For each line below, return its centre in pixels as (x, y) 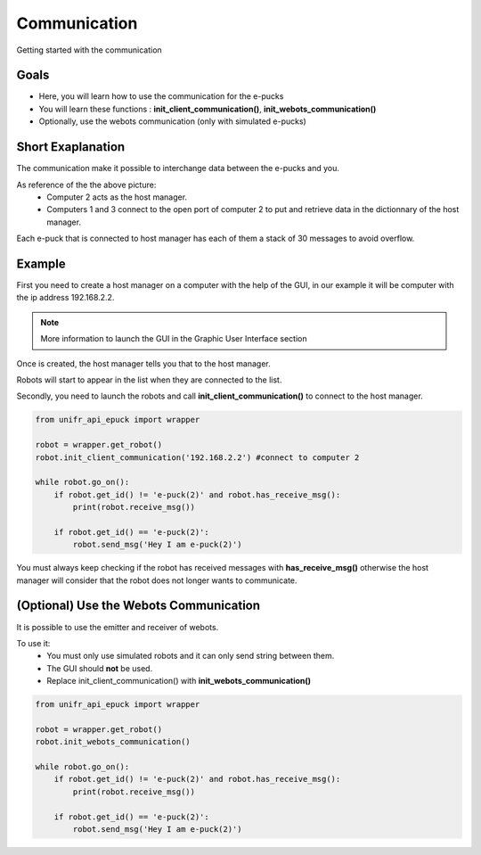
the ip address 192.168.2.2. (65, 298)
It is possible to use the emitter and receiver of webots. (118, 627)
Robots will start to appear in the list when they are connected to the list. (149, 380)
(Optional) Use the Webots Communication (139, 606)
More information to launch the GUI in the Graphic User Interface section (174, 339)
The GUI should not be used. (100, 668)
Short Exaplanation (71, 147)
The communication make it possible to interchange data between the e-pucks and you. (178, 169)
